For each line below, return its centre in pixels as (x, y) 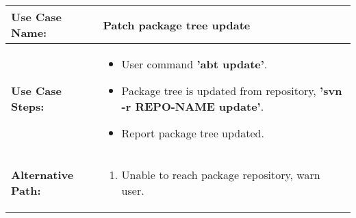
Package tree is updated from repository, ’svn (232, 91)
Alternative (42, 175)
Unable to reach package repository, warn (221, 175)
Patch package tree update (177, 25)
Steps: (28, 106)
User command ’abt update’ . (194, 64)
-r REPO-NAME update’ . (193, 106)
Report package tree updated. (193, 133)
